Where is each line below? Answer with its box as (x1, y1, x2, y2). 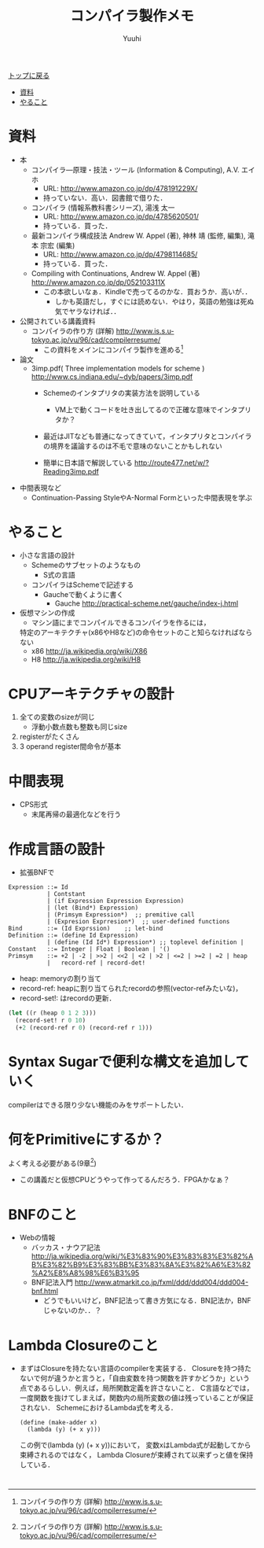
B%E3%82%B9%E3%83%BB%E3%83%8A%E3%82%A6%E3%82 (31, 1260, 251, 1270)
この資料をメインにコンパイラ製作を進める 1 (42, 343, 184, 354)
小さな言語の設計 (19, 551, 75, 560)
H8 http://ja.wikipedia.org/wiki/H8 (31, 654, 141, 665)
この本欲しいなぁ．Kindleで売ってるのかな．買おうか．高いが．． (42, 286, 252, 296)
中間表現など (19, 483, 61, 492)
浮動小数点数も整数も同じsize (31, 722, 128, 732)
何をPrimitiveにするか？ (8, 1130, 165, 1148)
